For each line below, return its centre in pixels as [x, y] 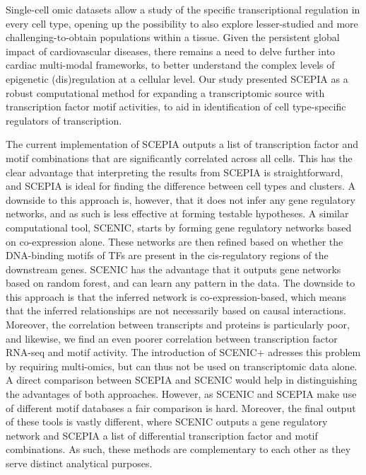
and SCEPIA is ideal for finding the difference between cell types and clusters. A [181, 186]
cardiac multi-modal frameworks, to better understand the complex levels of [170, 65]
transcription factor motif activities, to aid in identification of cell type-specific [176, 107]
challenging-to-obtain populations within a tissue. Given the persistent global [173, 37]
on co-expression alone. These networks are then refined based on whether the [175, 241]
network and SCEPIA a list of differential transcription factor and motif [162, 435]
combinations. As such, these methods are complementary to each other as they [178, 449]
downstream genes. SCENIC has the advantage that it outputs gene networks [173, 269]
